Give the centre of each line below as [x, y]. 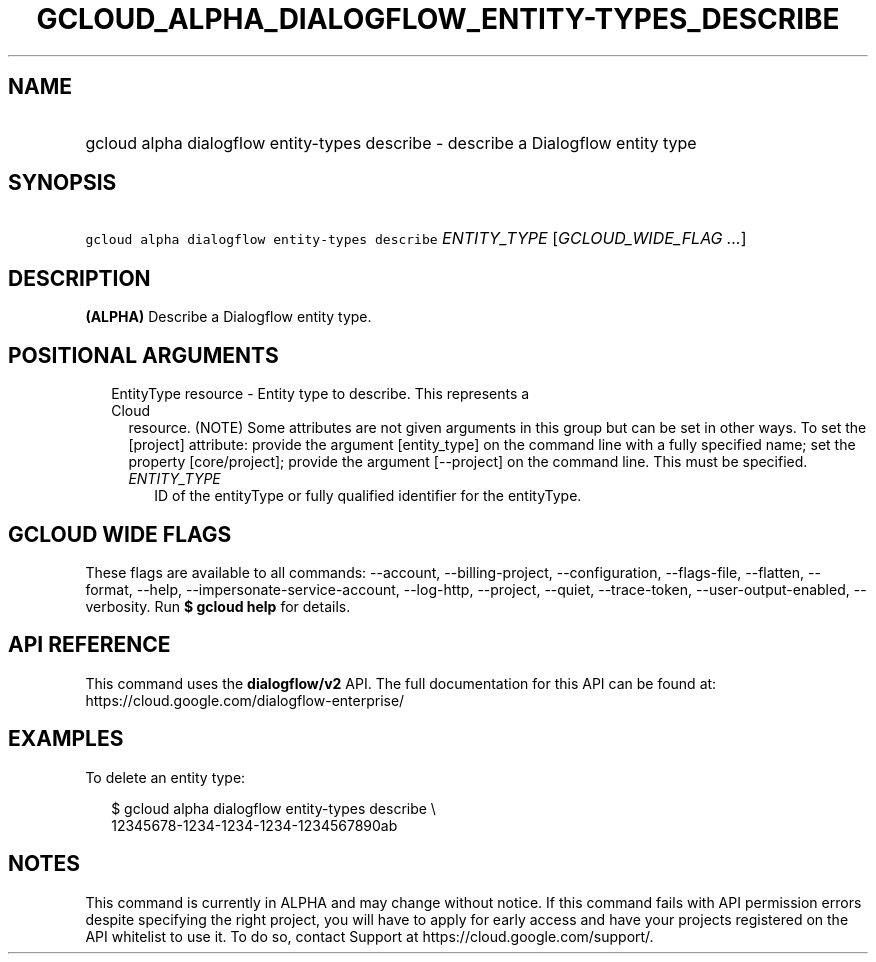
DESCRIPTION [79, 278]
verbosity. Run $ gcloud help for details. [218, 606]
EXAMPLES [66, 739]
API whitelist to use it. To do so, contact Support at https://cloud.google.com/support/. [369, 936]
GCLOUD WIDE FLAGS [120, 534]
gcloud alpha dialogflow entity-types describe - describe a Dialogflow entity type [391, 142]
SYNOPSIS [62, 183]
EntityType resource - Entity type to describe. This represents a [320, 394]
